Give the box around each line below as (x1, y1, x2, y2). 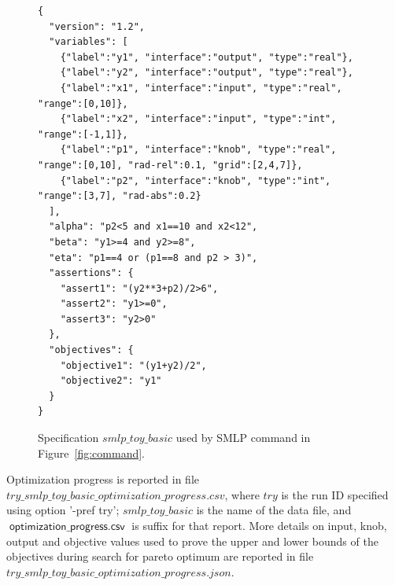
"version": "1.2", (49, 20, 146, 32)
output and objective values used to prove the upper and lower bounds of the (6, 532, 378, 549)
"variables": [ (49, 36, 128, 48)
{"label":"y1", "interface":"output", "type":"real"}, (60, 51, 353, 63)
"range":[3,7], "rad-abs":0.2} (38, 190, 201, 202)
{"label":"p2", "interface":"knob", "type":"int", (60, 175, 331, 186)
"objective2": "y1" (60, 375, 162, 387)
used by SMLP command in (175, 429, 311, 446)
